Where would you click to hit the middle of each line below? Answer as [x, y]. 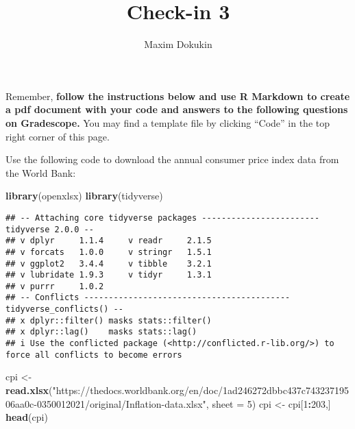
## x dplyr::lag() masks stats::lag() [101, 332]
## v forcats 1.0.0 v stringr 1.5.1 [109, 252]
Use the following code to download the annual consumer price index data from [172, 159]
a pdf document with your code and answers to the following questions [177, 109]
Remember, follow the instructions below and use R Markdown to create [178, 96]
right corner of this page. [58, 136]
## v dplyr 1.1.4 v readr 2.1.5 [109, 241]
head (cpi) [27, 417]
